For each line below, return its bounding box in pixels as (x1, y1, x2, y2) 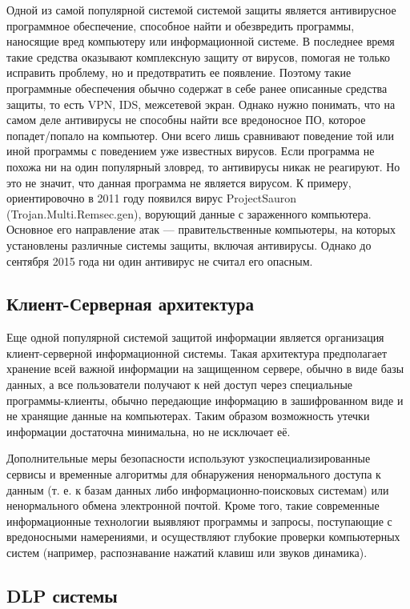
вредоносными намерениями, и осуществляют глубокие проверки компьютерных (6, 528, 400, 545)
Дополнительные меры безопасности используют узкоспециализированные (6, 450, 371, 467)
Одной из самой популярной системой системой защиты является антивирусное (6, 2, 396, 18)
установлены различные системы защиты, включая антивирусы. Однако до (6, 236, 372, 253)
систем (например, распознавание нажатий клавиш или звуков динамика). (6, 544, 368, 561)
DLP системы (6, 583, 118, 607)
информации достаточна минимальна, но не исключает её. (6, 423, 291, 439)
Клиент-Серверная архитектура (6, 291, 254, 316)
